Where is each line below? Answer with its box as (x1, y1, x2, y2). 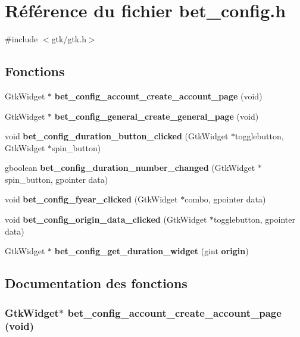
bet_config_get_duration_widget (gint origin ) (54, 245, 249, 257)
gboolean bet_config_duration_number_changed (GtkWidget (5, 161, 255, 174)
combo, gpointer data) (185, 193, 266, 205)
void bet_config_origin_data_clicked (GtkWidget (5, 213, 207, 226)
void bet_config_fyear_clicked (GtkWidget (5, 193, 178, 205)
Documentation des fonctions (5, 274, 187, 292)
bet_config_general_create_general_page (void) (54, 110, 259, 122)
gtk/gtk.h (51, 33, 86, 45)
